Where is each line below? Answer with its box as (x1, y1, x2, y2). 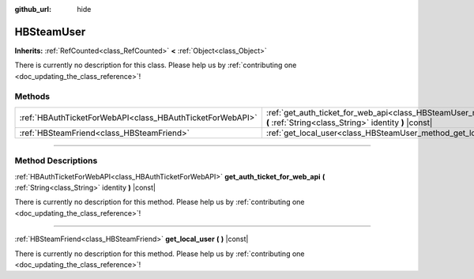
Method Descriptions (14, 155, 98, 166)
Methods (14, 91, 51, 102)
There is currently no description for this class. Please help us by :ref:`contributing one (14, 60, 297, 70)
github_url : (14, 5, 51, 13)
